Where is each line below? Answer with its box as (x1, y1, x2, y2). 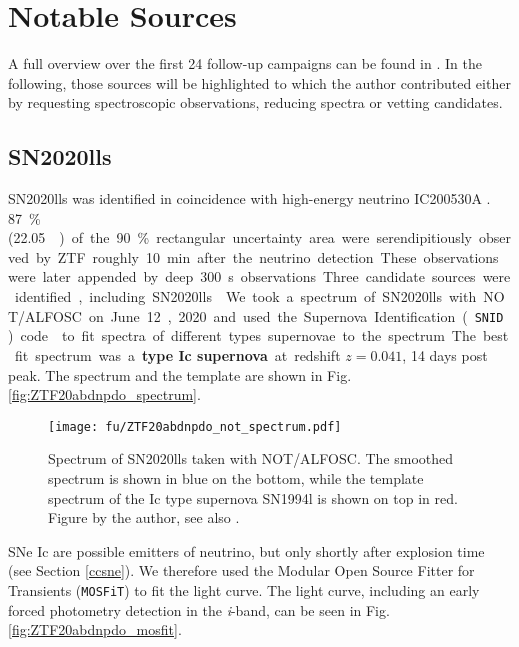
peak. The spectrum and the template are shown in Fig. (8, 364, 352, 385)
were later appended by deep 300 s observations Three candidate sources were (8, 266, 511, 287)
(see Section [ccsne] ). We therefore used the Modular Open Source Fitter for (8, 560, 475, 581)
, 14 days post (402, 344, 488, 365)
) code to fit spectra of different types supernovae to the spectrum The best (8, 325, 509, 346)
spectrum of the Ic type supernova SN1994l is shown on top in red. (48, 487, 458, 508)
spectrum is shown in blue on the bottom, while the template (48, 467, 424, 488)
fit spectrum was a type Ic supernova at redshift (14, 344, 341, 365)
